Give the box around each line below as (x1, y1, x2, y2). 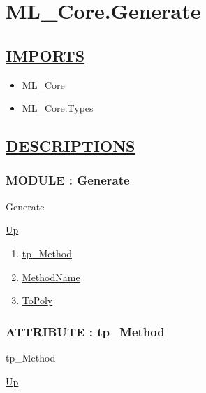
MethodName (22, 269, 80, 284)
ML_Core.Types (22, 101, 94, 115)
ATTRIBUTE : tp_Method (6, 322, 165, 340)
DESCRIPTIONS (6, 135, 135, 157)
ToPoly (22, 293, 53, 308)
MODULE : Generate (6, 171, 130, 189)
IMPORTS (6, 44, 85, 66)
